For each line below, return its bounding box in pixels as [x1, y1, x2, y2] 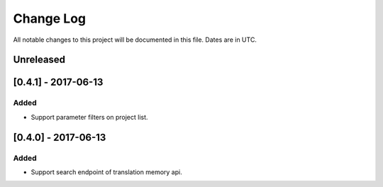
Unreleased [13, 54, 66, 66]
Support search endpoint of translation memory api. [30, 167, 182, 176]
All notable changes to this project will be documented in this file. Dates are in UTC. [13, 35, 257, 44]
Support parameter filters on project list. [30, 113, 148, 121]
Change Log [13, 11, 87, 26]
